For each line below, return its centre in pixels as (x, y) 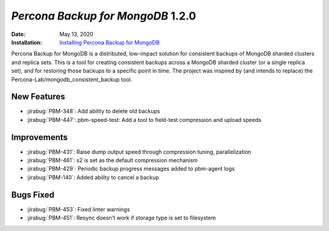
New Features (38, 97)
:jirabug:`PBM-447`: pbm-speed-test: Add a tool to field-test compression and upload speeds (144, 119)
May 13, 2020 (76, 34)
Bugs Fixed (33, 195)
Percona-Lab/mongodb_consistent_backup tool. (72, 79)
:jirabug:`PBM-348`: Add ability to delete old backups (94, 111)
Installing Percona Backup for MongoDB (109, 42)
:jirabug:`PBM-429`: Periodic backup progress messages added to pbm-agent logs (131, 169)
